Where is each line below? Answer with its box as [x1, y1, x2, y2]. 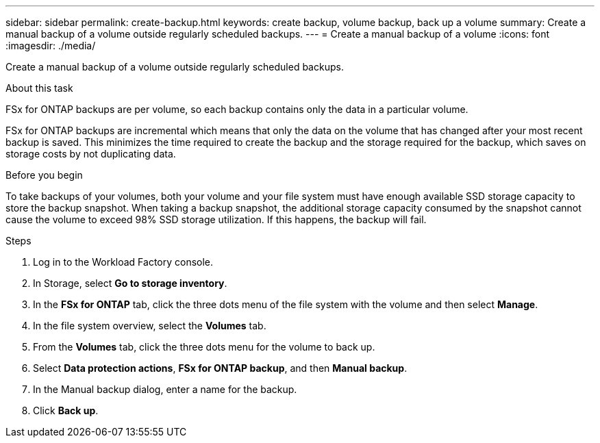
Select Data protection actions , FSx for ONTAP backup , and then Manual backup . [33, 362, 408, 374]
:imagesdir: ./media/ [5, 40, 96, 51]
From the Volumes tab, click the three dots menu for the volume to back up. [33, 341, 375, 353]
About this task [5, 82, 73, 94]
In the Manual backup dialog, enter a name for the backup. [33, 383, 297, 395]
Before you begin [5, 169, 83, 181]
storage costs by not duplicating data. [5, 148, 176, 160]
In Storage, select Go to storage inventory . [33, 277, 227, 289]
